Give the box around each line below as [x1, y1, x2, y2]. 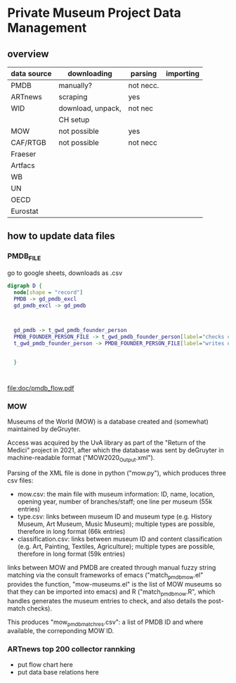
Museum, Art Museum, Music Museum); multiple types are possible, [17, 520, 216, 528]
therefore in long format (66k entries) [17, 528, 126, 536]
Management [7, 20, 87, 36]
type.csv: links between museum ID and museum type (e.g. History [17, 512, 212, 521]
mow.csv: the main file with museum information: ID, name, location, [17, 490, 216, 499]
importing [166, 69, 200, 78]
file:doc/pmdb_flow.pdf [7, 383, 75, 392]
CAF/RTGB [11, 138, 47, 147]
